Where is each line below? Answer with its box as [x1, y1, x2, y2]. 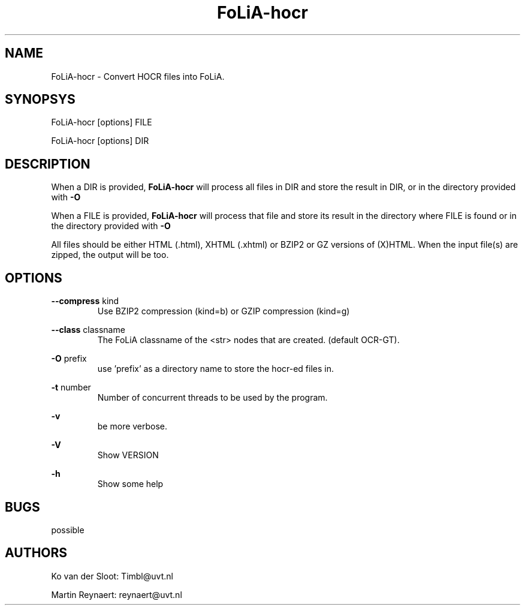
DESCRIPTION [5, 156, 90, 172]
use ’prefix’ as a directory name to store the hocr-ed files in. [97, 363, 334, 374]
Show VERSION [97, 450, 159, 461]
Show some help [97, 479, 164, 489]
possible [51, 524, 85, 535]
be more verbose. [97, 421, 168, 432]
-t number [51, 382, 91, 393]
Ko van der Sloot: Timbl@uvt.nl [51, 570, 173, 581]
